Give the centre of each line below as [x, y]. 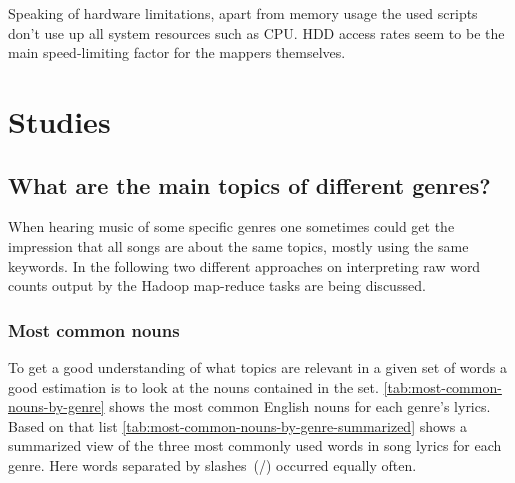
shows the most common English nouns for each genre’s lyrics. [300, 406]
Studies [59, 120]
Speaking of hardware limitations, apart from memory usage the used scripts [243, 13]
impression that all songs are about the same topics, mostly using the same [238, 245]
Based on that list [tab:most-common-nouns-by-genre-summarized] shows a [237, 425]
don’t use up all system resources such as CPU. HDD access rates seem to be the [256, 32]
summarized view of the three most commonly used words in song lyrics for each [255, 445]
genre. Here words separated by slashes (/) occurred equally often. [212, 464]
